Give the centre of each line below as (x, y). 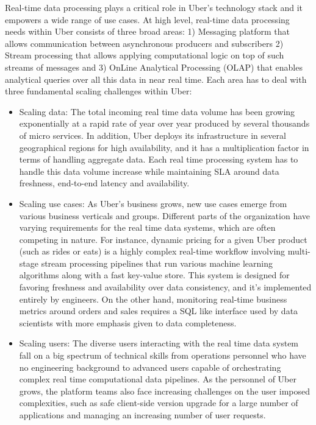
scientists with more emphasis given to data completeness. (128, 322)
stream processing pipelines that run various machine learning (157, 263)
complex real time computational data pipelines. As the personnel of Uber (158, 379)
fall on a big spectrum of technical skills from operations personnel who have (163, 355)
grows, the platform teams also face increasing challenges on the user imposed (165, 391)
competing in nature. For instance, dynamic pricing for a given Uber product (163, 239)
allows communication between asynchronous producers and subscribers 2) (144, 43)
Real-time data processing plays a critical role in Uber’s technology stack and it (154, 7)
